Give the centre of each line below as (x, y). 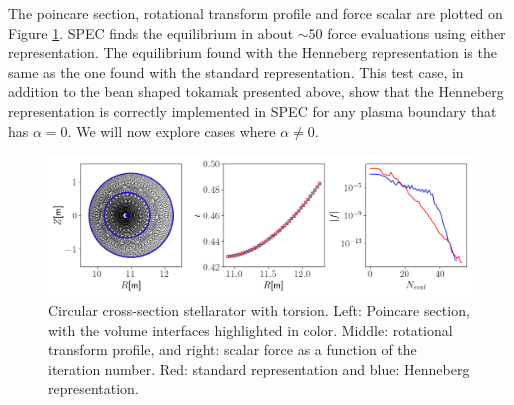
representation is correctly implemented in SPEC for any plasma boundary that (252, 110)
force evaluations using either (416, 32)
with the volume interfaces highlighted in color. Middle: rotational (250, 329)
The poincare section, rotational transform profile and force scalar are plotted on (255, 13)
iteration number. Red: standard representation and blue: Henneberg (259, 368)
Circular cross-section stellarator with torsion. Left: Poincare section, (259, 309)
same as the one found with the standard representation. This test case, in (236, 71)
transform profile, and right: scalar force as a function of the (232, 349)
